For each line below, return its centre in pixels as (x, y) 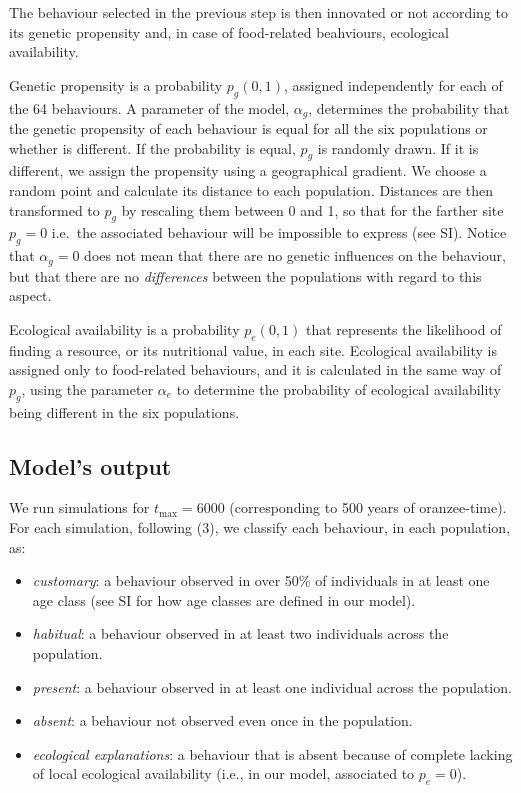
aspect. (30, 295)
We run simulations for (79, 507)
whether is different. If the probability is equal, (152, 147)
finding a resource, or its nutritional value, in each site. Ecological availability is (253, 349)
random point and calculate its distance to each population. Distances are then (251, 190)
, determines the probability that (409, 107)
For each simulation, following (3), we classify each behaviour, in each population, (260, 527)
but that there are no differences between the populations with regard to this (245, 275)
